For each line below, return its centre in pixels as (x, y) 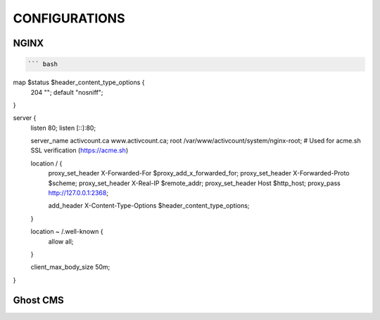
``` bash (43, 64)
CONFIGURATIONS (69, 18)
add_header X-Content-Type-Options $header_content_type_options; (149, 206)
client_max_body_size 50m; (70, 267)
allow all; (61, 241)
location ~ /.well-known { (67, 232)
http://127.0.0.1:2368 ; (78, 193)
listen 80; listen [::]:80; (63, 128)
